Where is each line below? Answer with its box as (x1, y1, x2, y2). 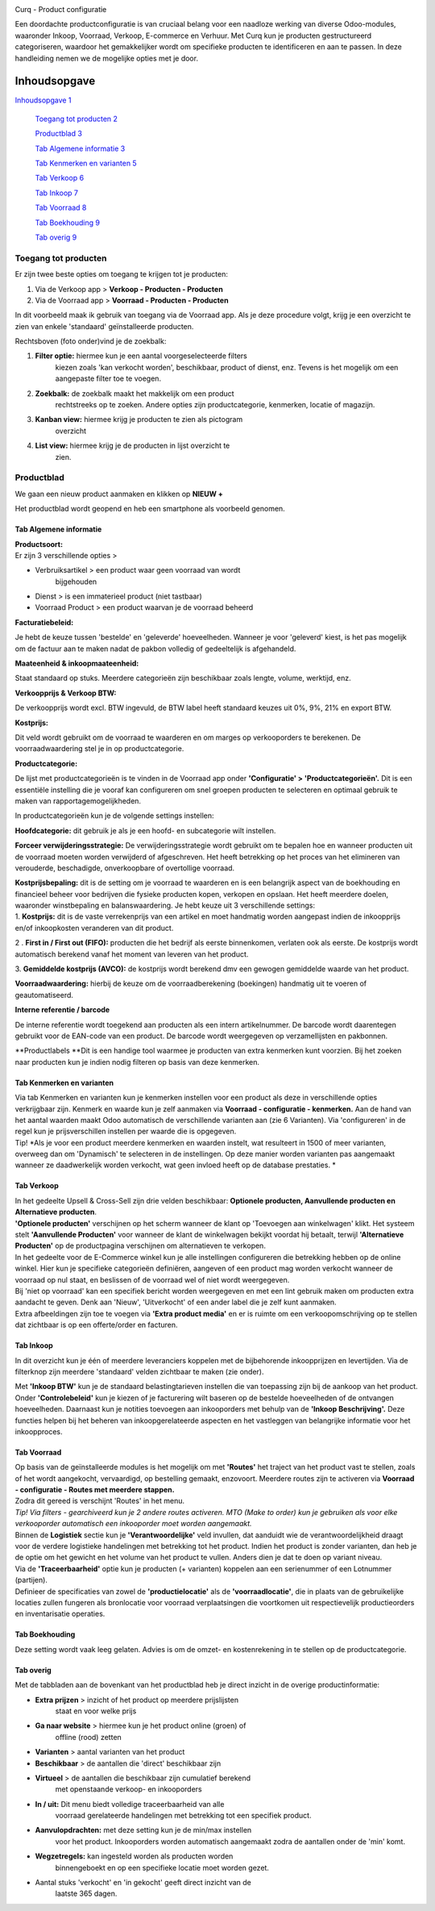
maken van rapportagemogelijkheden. (14, 795, 141, 806)
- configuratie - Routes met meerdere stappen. (14, 1485, 175, 1495)
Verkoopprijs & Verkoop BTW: (14, 688, 117, 698)
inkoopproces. (14, 1426, 63, 1436)
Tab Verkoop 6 (35, 173, 85, 183)
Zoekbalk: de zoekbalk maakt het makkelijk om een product (35, 388, 234, 398)
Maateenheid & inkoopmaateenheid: (14, 658, 139, 669)
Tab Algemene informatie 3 (35, 144, 126, 153)
